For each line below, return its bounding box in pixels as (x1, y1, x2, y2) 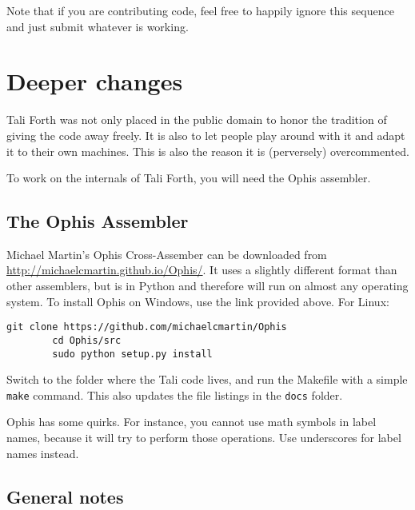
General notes (6, 484, 124, 508)
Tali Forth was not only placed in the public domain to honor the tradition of (6, 111, 387, 128)
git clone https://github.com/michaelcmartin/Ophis (6, 321, 287, 333)
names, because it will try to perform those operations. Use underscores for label (6, 429, 401, 446)
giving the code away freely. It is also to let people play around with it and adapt (6, 126, 405, 143)
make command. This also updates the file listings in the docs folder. (6, 386, 343, 403)
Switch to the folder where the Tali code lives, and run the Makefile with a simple (6, 371, 408, 388)
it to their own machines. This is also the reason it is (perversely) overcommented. (6, 142, 409, 159)
